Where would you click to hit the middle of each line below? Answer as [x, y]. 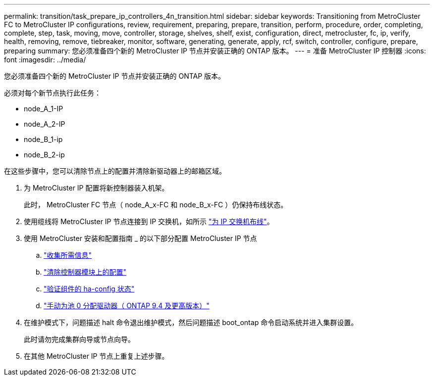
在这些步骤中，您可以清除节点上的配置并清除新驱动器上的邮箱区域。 [115, 171]
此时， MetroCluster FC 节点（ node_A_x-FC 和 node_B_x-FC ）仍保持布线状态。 [156, 205]
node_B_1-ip [43, 139]
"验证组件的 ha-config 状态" [89, 289]
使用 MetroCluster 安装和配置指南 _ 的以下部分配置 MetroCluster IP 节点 [140, 238]
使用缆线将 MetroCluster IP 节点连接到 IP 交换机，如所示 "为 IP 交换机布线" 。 [149, 221]
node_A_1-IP [44, 109]
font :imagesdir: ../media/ [45, 60]
